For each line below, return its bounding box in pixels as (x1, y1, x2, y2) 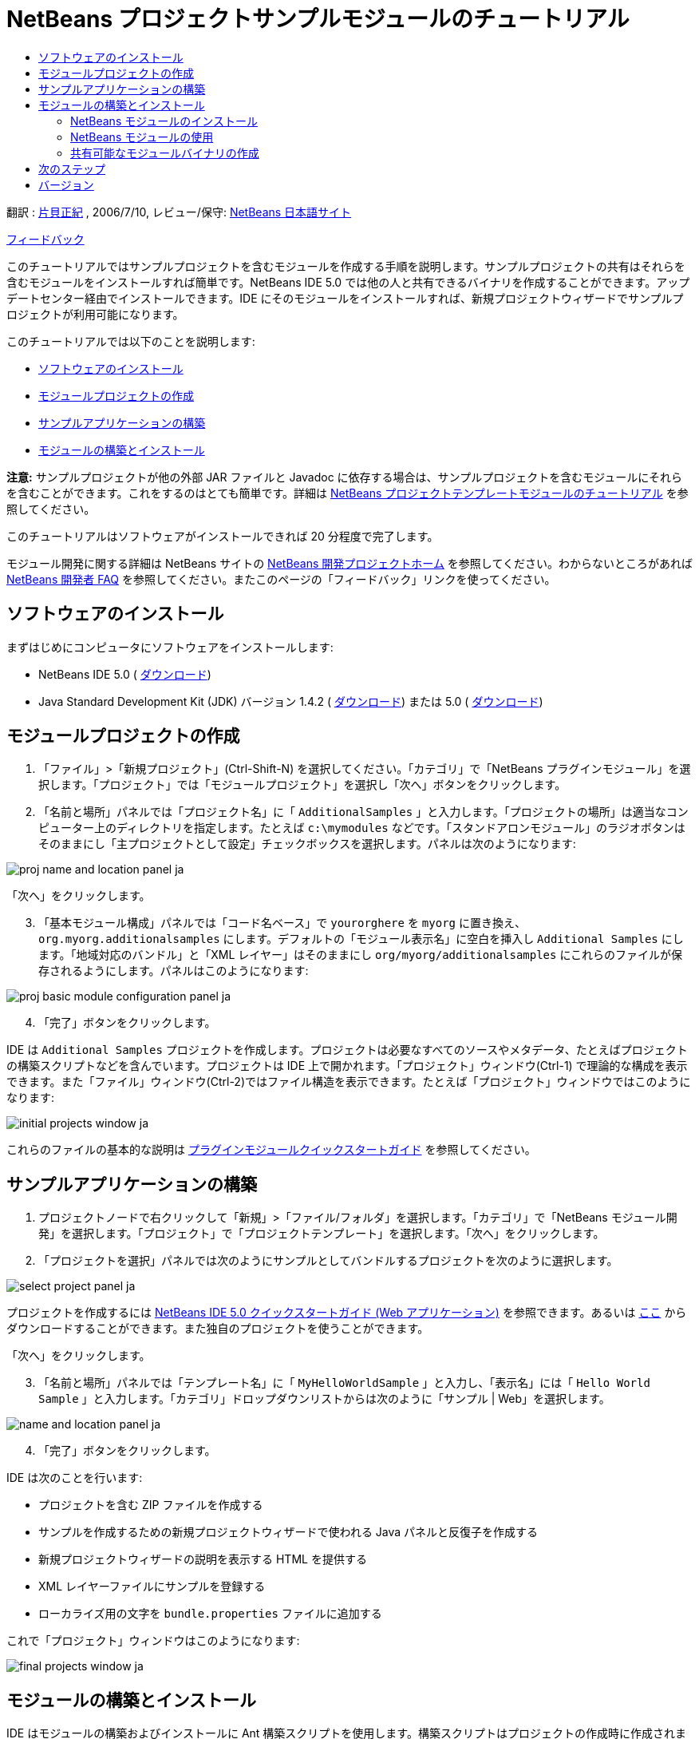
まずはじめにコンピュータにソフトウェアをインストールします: (6, 640, 334, 654)
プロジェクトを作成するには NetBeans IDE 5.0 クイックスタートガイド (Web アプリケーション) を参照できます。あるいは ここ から (6, 1305, 687, 1320)
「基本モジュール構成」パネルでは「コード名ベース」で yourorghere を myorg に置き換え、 (38, 916, 526, 930)
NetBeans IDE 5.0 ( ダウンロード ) (38, 667, 211, 681)
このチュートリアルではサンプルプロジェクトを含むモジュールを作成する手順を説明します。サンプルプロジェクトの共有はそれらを (6, 259, 685, 273)
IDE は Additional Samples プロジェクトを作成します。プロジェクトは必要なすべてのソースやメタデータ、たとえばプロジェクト (6, 1043, 688, 1057)
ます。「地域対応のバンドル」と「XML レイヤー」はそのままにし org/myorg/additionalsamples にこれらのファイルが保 (38, 948, 683, 962)
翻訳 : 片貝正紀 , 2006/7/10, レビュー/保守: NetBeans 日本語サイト (6, 204, 352, 219)
